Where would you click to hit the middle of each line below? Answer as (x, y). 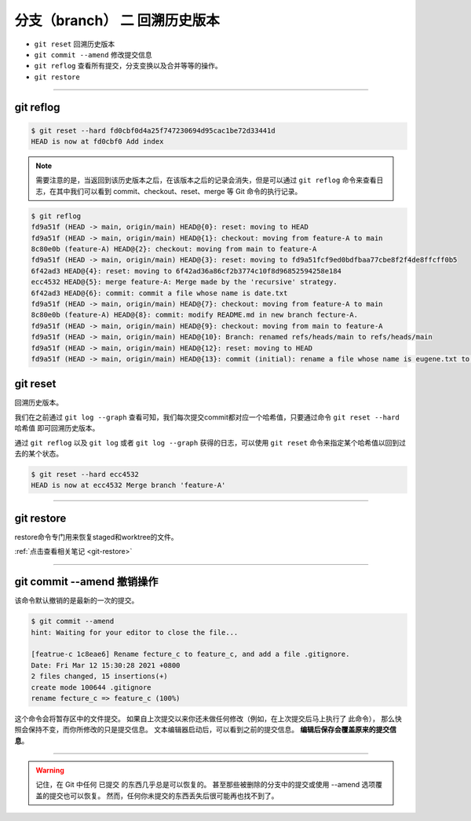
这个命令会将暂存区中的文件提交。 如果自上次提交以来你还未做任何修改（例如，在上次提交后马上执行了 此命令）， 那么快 (208, 718)
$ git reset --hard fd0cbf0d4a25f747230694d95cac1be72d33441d (153, 130)
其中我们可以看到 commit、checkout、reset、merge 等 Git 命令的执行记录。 (179, 191)
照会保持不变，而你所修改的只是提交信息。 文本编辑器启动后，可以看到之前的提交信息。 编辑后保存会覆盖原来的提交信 (205, 730)
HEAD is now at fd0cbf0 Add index (97, 142)
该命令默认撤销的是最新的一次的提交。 (77, 600)
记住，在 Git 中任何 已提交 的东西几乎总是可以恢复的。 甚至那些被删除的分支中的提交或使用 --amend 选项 (206, 785)
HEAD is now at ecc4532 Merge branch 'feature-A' (128, 486)
